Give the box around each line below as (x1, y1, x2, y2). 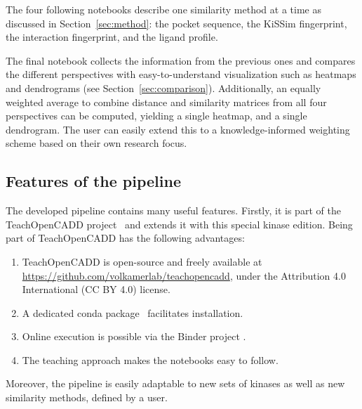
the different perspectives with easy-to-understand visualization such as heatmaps (6, 67, 356, 82)
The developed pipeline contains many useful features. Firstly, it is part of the (6, 203, 341, 218)
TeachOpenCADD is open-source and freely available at (22, 254, 262, 268)
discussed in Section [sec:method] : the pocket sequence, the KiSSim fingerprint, (6, 15, 347, 30)
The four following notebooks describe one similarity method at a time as (6, 2, 321, 16)
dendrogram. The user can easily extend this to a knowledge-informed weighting (6, 122, 350, 136)
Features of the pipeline (6, 170, 181, 192)
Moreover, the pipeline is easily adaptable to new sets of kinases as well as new (6, 376, 345, 391)
